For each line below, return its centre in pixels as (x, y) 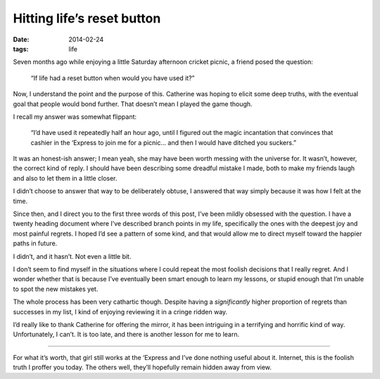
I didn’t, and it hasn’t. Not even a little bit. (72, 256)
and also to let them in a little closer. (65, 178)
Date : (21, 39)
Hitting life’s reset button (87, 18)
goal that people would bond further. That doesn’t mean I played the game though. (133, 104)
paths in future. (35, 243)
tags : (21, 49)
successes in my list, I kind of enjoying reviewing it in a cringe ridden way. (120, 311)
